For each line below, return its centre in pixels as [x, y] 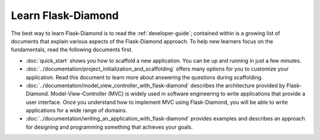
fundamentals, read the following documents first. [72, 50]
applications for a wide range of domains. [76, 110]
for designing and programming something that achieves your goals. [109, 127]
